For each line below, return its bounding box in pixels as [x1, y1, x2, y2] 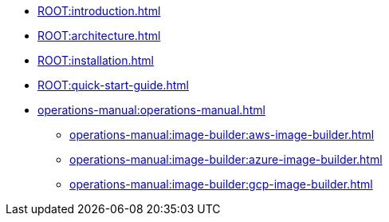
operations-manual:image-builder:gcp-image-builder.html [69, 177, 373, 191]
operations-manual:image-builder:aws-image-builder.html [69, 128, 375, 141]
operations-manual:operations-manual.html [37, 103, 265, 117]
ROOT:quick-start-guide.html [37, 78, 189, 92]
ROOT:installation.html [37, 54, 154, 67]
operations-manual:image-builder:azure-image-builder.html [69, 153, 383, 166]
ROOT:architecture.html [37, 29, 161, 42]
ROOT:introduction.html [37, 4, 161, 18]
